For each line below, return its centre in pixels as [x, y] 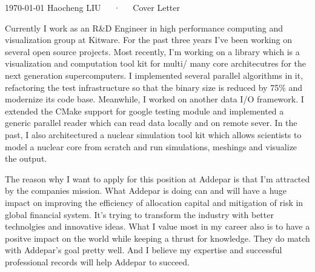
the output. [26, 158]
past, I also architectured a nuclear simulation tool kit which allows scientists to [153, 134]
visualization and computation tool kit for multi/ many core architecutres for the [155, 63]
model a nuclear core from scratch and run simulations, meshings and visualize [151, 146]
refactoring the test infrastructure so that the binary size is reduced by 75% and [154, 87]
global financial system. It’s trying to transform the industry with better [139, 214]
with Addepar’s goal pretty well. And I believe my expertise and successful [144, 250]
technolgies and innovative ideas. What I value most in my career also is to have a [157, 226]
